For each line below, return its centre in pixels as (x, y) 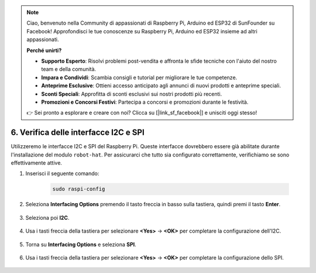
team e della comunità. (69, 69)
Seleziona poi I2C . (47, 217)
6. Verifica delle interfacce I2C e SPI (78, 133)
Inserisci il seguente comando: (62, 173)
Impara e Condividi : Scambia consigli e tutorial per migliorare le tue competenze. (139, 77)
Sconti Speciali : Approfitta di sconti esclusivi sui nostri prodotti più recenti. (132, 94)
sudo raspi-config (79, 189)
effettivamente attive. (37, 163)
